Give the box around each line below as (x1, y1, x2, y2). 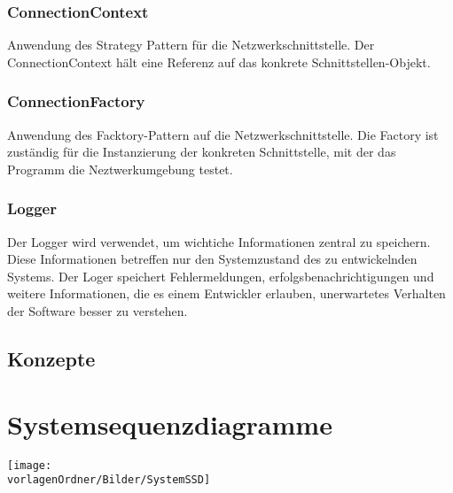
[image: (7, 458, 52, 472)
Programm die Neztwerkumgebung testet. (7, 159, 233, 178)
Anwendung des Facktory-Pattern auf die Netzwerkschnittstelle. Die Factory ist (7, 125, 439, 143)
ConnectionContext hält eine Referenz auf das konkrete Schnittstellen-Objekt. (7, 52, 431, 71)
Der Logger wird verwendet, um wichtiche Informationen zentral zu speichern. (7, 232, 431, 250)
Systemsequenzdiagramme (7, 405, 332, 442)
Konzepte (7, 344, 96, 372)
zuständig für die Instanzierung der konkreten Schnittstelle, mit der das (7, 143, 396, 161)
